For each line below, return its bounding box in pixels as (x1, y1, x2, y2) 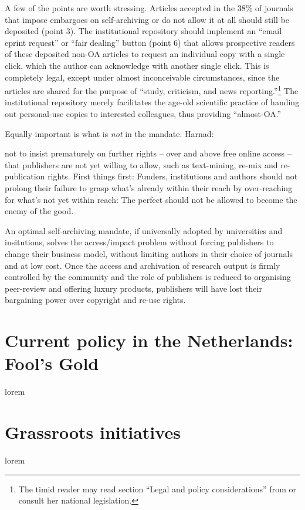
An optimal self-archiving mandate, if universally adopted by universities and (5, 224, 283, 236)
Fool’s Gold (5, 351, 99, 375)
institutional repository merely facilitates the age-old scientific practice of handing (5, 96, 300, 108)
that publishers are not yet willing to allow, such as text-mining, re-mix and (5, 158, 278, 171)
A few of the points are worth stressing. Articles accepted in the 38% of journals (5, 2, 293, 14)
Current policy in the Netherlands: (5, 328, 293, 352)
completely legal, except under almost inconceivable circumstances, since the (5, 71, 280, 83)
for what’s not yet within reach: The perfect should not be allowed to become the (5, 193, 297, 205)
